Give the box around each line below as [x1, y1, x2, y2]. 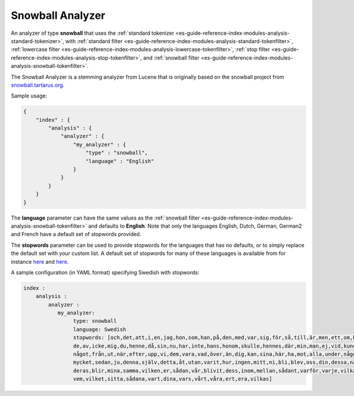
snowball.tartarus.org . [11, 81, 65, 89]
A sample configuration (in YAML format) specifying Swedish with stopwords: [11, 269, 200, 276]
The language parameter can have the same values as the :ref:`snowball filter [11, 214, 200, 221]
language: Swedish [73, 326, 126, 333]
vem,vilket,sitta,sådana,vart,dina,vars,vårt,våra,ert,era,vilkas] [73, 375, 273, 382]
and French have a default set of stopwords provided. [11, 231, 142, 238]
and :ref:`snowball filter [143, 54, 200, 61]
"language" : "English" [86, 158, 155, 165]
